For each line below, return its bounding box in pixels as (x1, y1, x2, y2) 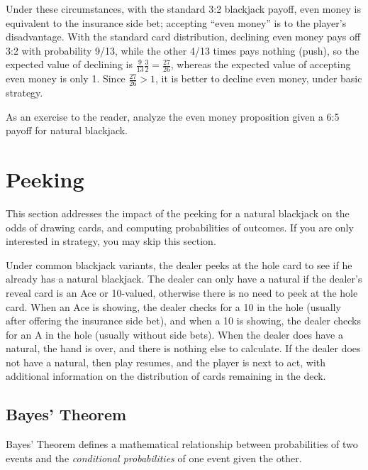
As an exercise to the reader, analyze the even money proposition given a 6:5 (6, 109, 340, 124)
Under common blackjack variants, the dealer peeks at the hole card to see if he (6, 257, 352, 272)
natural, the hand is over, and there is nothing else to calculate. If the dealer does (6, 341, 361, 356)
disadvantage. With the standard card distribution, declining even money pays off (6, 29, 361, 44)
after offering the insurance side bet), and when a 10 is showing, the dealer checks (6, 313, 362, 328)
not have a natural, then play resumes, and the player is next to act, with (6, 354, 326, 369)
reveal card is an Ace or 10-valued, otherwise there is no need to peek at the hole (6, 285, 358, 300)
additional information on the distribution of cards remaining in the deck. (6, 368, 326, 383)
